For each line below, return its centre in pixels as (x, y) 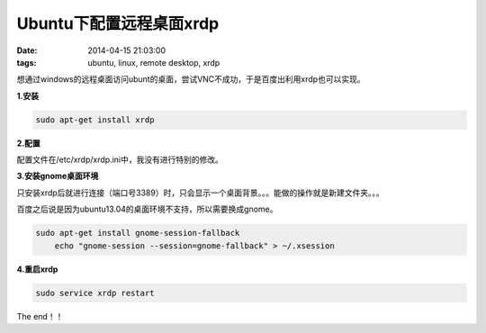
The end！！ (40, 316)
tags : (27, 62)
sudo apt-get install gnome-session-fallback (138, 233)
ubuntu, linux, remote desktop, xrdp (154, 62)
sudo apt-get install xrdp (95, 120)
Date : (27, 50)
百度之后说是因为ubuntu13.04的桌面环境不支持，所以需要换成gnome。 (147, 209)
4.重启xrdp (37, 269)
